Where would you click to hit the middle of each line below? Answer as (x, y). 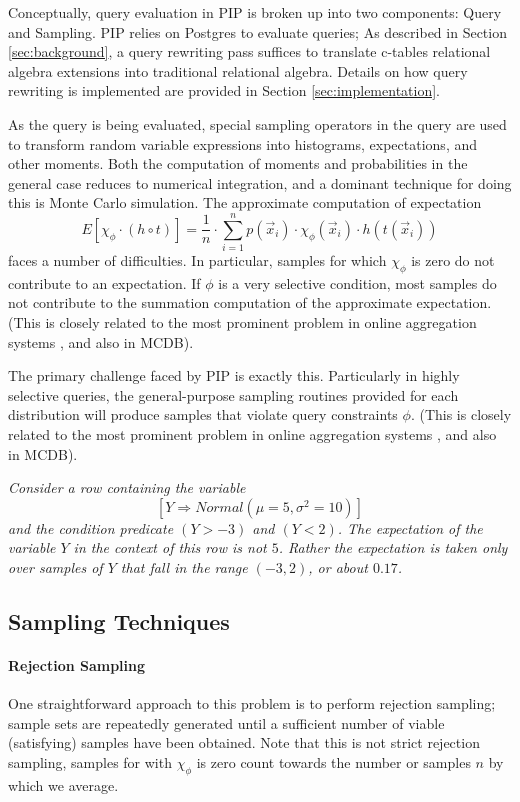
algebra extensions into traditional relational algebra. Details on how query (238, 70)
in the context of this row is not (170, 547)
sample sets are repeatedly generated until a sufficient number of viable (226, 722)
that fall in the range (184, 566)
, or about (338, 566)
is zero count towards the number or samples (333, 761)
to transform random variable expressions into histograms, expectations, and (243, 143)
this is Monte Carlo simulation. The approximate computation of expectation (245, 202)
